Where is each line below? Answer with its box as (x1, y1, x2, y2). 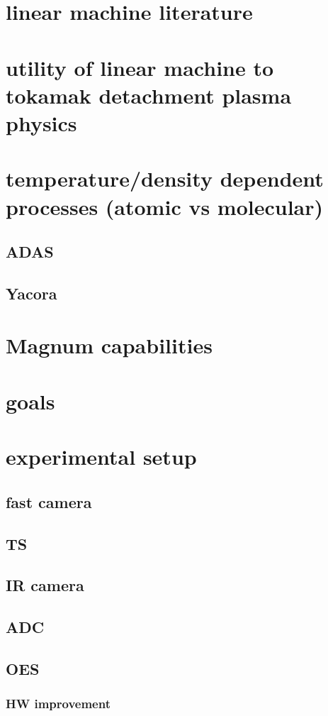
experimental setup (6, 442, 197, 471)
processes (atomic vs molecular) (6, 192, 324, 221)
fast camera (6, 490, 92, 512)
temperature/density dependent (6, 164, 324, 193)
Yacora (6, 282, 57, 304)
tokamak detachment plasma (6, 80, 292, 109)
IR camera (6, 574, 84, 596)
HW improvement (6, 695, 111, 712)
